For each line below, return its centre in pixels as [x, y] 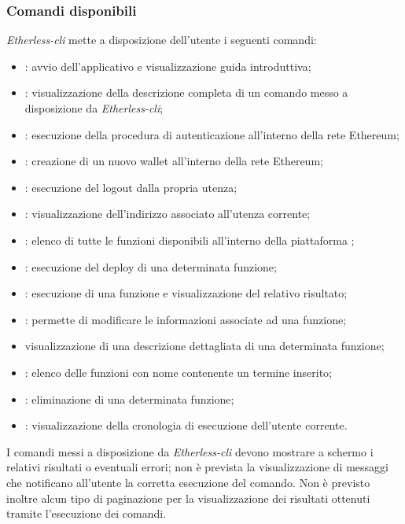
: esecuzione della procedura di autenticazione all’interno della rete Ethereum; [212, 134]
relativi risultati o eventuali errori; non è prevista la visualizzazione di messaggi [197, 467]
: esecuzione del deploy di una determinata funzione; [151, 266]
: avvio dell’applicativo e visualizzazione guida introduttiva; [168, 66]
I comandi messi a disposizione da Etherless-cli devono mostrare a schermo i [190, 451]
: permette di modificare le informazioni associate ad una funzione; [186, 319]
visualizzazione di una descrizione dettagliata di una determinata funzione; [204, 346]
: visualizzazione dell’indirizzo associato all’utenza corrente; [168, 214]
